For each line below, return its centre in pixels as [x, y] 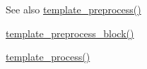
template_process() [48, 57]
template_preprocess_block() [70, 33]
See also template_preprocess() [73, 9]
